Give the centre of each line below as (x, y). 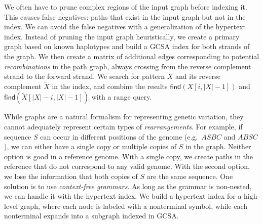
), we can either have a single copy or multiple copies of (90, 146)
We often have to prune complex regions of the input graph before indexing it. (126, 7)
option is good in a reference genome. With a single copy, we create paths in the (129, 156)
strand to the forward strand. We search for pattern (85, 76)
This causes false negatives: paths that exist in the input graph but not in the (125, 16)
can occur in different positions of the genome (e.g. (119, 136)
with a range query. (122, 97)
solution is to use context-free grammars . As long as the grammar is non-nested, (128, 186)
